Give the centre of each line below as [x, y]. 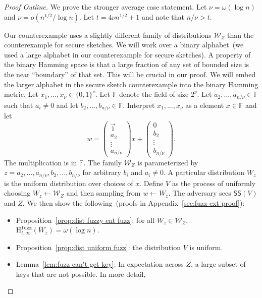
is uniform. [206, 247]
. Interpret [139, 105]
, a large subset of [218, 264]
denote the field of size [154, 94]
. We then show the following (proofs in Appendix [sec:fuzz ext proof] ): [134, 202]
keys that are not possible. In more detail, [81, 274]
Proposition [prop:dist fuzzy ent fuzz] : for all [85, 220]
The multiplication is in [41, 162]
